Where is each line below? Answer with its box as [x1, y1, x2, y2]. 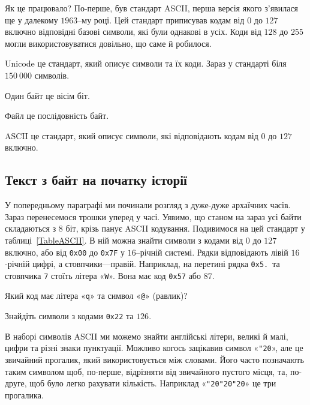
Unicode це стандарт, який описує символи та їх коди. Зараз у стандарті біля [5, 57, 287, 70]
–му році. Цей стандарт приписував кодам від [77, 13, 245, 26]
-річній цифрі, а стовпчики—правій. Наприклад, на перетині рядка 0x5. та [5, 257, 280, 270]
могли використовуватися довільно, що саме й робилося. [5, 37, 212, 49]
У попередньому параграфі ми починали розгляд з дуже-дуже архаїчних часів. [5, 199, 291, 211]
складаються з [5, 222, 56, 235]
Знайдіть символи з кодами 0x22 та [5, 310, 134, 322]
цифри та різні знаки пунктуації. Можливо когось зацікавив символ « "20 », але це [5, 341, 303, 354]
